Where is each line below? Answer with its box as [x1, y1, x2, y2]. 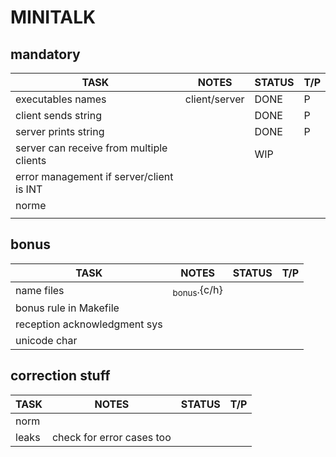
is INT [15, 182, 43, 196]
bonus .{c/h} [172, 282, 223, 298]
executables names [15, 92, 107, 106]
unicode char [15, 334, 78, 347]
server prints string [15, 125, 105, 138]
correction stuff [10, 367, 111, 385]
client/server [184, 92, 245, 106]
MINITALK [10, 6, 97, 29]
